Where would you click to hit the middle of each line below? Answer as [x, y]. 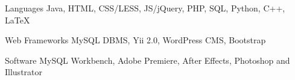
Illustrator [24, 72]
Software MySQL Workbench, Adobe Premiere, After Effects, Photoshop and [147, 60]
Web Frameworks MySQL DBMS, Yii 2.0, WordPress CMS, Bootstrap [135, 40]
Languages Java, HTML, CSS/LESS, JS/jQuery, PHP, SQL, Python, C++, [145, 8]
